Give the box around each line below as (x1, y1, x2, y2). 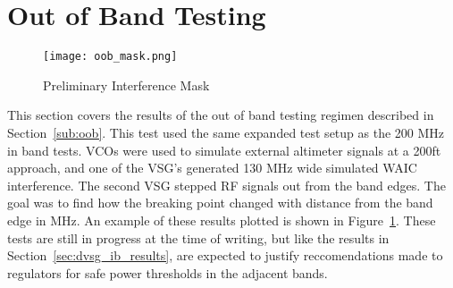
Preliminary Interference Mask (43, 75, 210, 94)
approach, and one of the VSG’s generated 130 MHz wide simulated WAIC (7, 158, 417, 177)
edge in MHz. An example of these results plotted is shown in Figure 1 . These (7, 210, 436, 229)
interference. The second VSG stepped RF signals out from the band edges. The (7, 175, 446, 194)
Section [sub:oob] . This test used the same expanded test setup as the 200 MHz (7, 123, 445, 141)
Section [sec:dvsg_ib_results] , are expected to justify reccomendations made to (7, 246, 443, 265)
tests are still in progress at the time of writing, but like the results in (7, 228, 390, 247)
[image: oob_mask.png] (43, 50, 178, 64)
